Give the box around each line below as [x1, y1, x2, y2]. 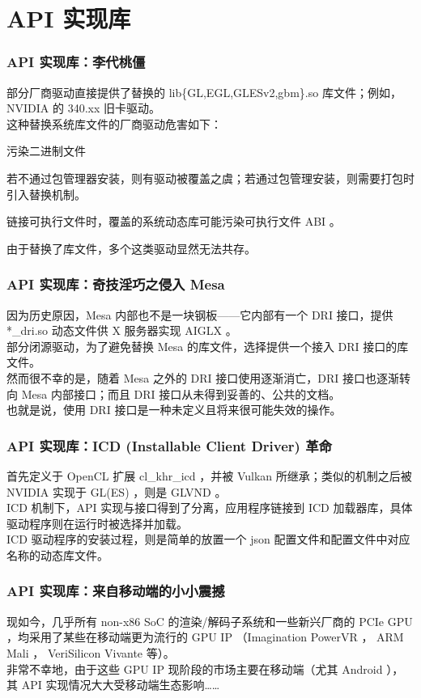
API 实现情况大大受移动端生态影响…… [21, 676, 220, 693]
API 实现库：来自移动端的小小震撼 [6, 581, 225, 601]
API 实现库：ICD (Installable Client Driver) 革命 [6, 435, 332, 455]
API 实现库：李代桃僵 [6, 52, 146, 72]
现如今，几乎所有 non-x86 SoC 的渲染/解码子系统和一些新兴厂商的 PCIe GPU [6, 612, 413, 629]
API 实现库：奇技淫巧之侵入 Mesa [6, 274, 225, 294]
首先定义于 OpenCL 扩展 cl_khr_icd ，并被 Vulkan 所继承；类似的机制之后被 [6, 467, 412, 484]
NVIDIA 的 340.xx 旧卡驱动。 [6, 99, 160, 116]
